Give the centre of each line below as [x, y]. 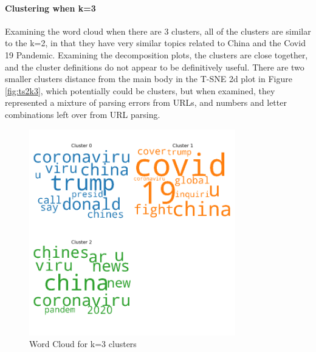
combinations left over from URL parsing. [83, 114]
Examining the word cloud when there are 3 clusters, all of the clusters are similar [158, 31]
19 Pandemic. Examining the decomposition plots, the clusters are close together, [156, 54]
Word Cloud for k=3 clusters [83, 344]
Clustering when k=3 [50, 8]
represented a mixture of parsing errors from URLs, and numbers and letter [146, 102]
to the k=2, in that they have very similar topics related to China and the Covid [155, 43]
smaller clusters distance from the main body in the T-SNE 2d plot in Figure [149, 79]
